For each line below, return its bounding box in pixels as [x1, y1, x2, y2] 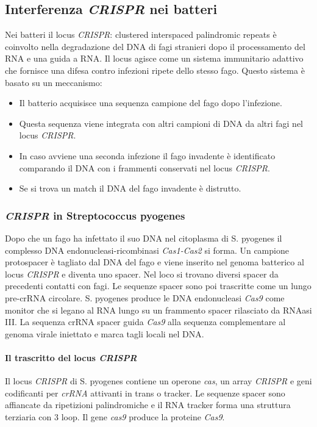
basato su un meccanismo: [5, 76, 102, 88]
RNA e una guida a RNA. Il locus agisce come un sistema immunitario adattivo [5, 52, 304, 65]
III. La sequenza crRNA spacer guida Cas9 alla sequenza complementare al [5, 315, 286, 328]
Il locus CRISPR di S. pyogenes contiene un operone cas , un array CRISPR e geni [5, 375, 312, 387]
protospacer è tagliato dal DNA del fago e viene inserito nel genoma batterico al [5, 256, 304, 268]
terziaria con [5, 410, 52, 423]
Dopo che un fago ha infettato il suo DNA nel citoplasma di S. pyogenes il [5, 231, 282, 244]
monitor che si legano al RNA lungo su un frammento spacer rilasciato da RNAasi [5, 303, 312, 316]
